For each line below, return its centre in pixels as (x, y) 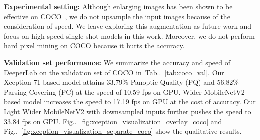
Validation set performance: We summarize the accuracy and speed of (117, 62)
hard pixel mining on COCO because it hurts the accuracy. (94, 46)
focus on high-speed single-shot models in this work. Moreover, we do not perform (129, 36)
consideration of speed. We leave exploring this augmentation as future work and (128, 26)
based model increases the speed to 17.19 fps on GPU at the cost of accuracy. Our (130, 102)
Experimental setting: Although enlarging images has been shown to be (118, 6)
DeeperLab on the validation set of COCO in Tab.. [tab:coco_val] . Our (114, 72)
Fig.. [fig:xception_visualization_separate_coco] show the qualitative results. (123, 131)
